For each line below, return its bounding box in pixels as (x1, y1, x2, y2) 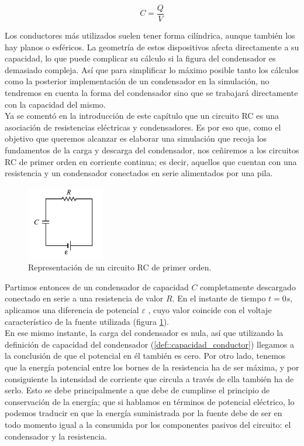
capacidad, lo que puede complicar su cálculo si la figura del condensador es (5, 52, 276, 64)
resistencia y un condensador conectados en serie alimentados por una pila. (5, 167, 273, 179)
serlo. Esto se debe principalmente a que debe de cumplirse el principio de (5, 384, 270, 396)
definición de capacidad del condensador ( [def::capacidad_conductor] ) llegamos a (5, 338, 294, 350)
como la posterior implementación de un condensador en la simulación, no (5, 75, 270, 87)
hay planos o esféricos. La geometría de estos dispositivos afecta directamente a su (5, 40, 299, 53)
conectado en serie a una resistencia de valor (5, 292, 164, 304)
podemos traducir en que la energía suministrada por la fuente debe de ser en (5, 407, 282, 419)
